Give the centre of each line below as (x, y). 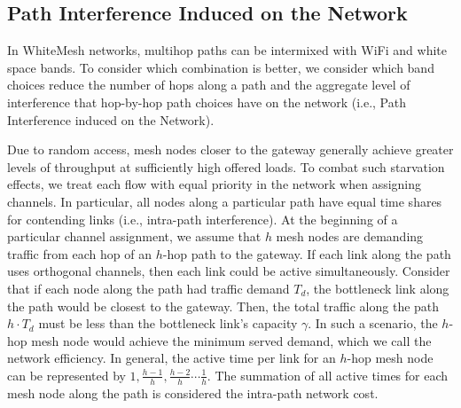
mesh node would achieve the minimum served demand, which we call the (231, 340)
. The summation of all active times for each (328, 375)
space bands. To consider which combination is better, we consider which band (221, 67)
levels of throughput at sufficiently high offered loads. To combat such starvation (226, 166)
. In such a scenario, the (373, 323)
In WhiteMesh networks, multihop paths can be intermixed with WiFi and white (227, 50)
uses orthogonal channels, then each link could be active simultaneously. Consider (229, 271)
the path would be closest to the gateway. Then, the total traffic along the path (223, 306)
